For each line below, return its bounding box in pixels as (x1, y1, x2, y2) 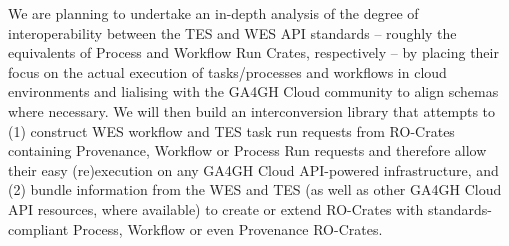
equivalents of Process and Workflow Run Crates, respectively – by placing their (8, 42, 499, 63)
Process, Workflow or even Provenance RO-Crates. (72, 218, 383, 239)
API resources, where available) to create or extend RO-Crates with (8, 198, 424, 219)
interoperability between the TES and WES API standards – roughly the (8, 22, 457, 43)
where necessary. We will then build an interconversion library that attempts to (8, 100, 496, 121)
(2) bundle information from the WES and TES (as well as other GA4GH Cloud (8, 179, 502, 200)
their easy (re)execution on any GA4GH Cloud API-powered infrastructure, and (8, 159, 499, 180)
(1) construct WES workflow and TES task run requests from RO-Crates (8, 120, 455, 141)
